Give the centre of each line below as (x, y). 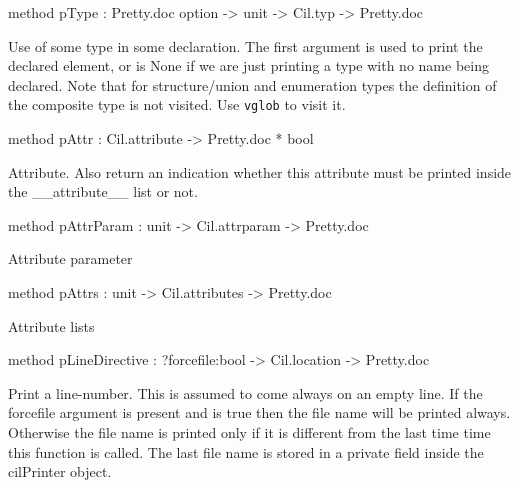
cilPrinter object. (60, 471)
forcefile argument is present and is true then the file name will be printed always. (259, 412)
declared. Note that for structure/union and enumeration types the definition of (252, 84)
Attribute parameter (70, 258)
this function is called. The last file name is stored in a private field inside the (246, 451)
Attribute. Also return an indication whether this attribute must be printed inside (260, 171)
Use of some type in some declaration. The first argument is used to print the (245, 45)
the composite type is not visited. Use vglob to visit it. (177, 104)
